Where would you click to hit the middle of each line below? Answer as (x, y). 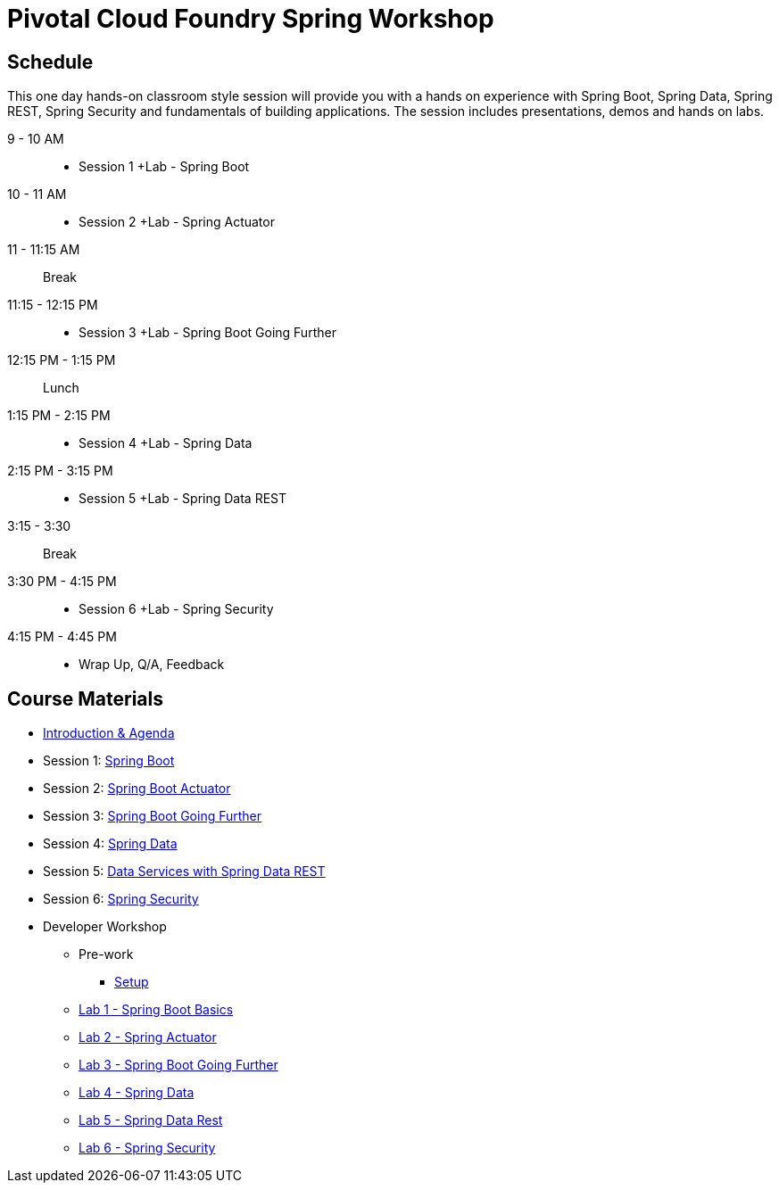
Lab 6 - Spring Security (147, 1148)
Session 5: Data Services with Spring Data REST (184, 872)
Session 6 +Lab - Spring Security (176, 609)
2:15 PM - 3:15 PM (60, 471)
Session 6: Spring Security (121, 899)
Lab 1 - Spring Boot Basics (156, 1010)
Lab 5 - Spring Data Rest (151, 1120)
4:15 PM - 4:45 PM (62, 637)
